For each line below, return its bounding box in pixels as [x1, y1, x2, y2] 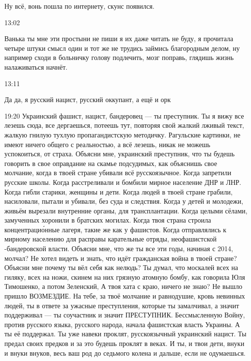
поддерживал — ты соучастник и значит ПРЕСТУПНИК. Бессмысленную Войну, [4, 310, 245, 320]
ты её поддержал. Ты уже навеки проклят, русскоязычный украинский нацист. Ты [4, 329, 247, 339]
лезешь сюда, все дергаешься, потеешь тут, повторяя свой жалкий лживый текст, [4, 120, 244, 130]
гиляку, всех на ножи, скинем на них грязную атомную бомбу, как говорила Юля [4, 271, 245, 282]
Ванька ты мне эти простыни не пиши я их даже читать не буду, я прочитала [4, 33, 234, 44]
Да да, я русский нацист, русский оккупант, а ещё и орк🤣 [4, 94, 173, 105]
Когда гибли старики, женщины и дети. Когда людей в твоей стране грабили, [4, 186, 233, 196]
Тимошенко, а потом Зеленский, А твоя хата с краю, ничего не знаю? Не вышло [4, 281, 242, 291]
